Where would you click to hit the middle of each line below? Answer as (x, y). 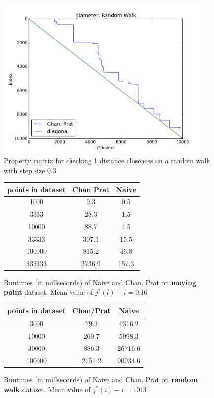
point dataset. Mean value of (49, 292)
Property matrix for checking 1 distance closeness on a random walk (107, 160)
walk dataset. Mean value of (47, 389)
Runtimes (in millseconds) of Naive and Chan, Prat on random (101, 379)
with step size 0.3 (30, 170)
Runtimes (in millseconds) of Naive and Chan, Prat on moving (100, 282)
